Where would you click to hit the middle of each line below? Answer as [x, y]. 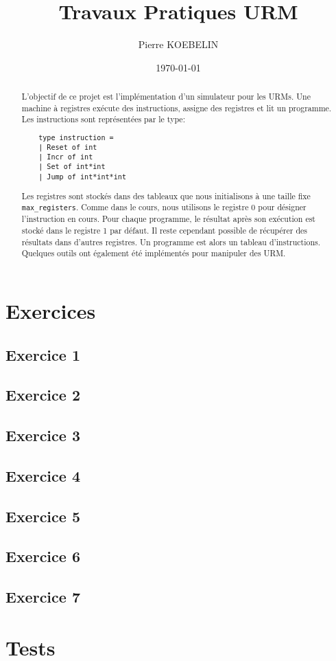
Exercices [51, 310]
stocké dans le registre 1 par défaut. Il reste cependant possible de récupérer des [164, 231]
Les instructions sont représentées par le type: [103, 119]
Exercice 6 [43, 556]
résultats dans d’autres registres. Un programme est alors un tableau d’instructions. [171, 242]
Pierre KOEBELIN [178, 44]
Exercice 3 [43, 435]
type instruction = [76, 137]
